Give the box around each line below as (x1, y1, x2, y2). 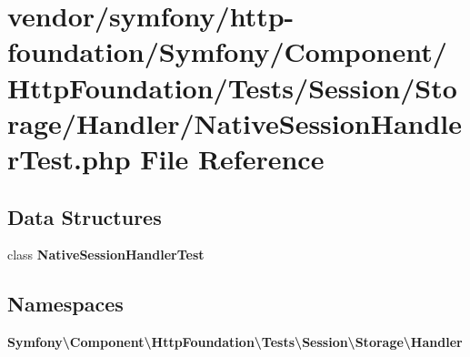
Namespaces (7, 290, 124, 318)
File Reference (140, 139, 325, 177)
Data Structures (7, 202, 162, 230)
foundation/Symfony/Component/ (7, 33, 447, 70)
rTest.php (7, 139, 131, 177)
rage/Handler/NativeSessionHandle (7, 104, 463, 141)
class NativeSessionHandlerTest (7, 245, 205, 264)
